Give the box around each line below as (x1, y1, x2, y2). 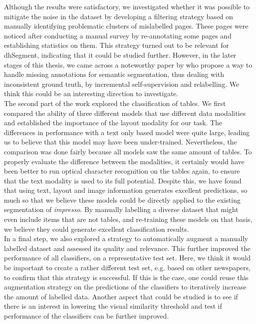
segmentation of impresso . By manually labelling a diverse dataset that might (4, 204, 239, 215)
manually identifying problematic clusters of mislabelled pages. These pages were (4, 21, 249, 31)
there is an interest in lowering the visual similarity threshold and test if (4, 301, 222, 311)
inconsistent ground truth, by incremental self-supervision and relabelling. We (4, 78, 239, 89)
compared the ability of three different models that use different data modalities (4, 108, 246, 118)
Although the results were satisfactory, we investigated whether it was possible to (4, 1, 250, 11)
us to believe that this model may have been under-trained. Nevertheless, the (4, 137, 237, 147)
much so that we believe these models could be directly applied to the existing (4, 194, 241, 205)
